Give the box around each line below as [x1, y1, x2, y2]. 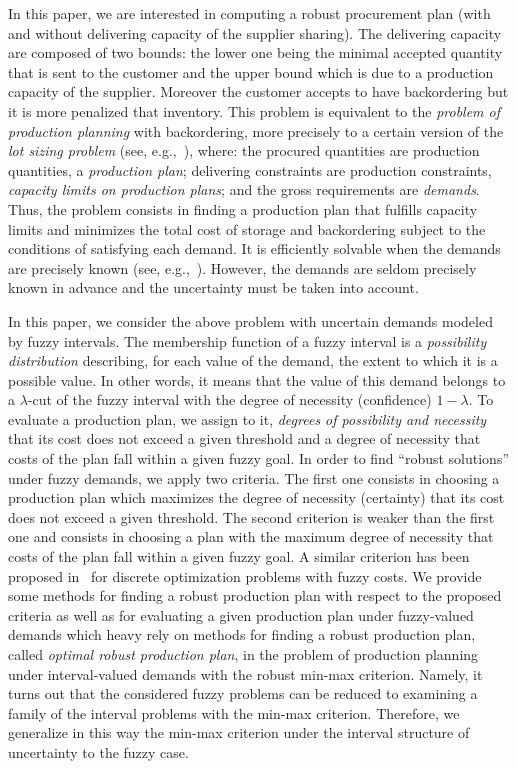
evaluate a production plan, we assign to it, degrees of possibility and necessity [8, 408, 487, 429]
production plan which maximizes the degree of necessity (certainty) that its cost [8, 487, 505, 508]
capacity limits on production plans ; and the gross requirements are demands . [8, 179, 480, 200]
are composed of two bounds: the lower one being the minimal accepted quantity [8, 42, 503, 63]
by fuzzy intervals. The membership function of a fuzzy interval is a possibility [8, 330, 487, 351]
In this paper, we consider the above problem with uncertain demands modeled [8, 310, 493, 331]
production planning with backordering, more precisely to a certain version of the [8, 120, 504, 141]
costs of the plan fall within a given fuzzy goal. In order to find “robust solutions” [8, 448, 510, 469]
